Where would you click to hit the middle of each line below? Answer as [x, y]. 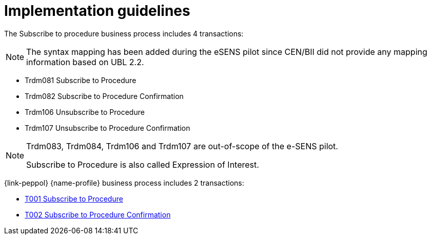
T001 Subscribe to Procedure [74, 198]
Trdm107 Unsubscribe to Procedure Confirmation [107, 128]
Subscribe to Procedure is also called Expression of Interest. [143, 164]
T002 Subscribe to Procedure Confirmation [98, 214]
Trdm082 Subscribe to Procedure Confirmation [104, 96]
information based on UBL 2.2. [85, 62]
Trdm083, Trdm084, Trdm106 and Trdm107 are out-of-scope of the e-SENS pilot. [182, 146]
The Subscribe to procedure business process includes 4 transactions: [124, 33]
